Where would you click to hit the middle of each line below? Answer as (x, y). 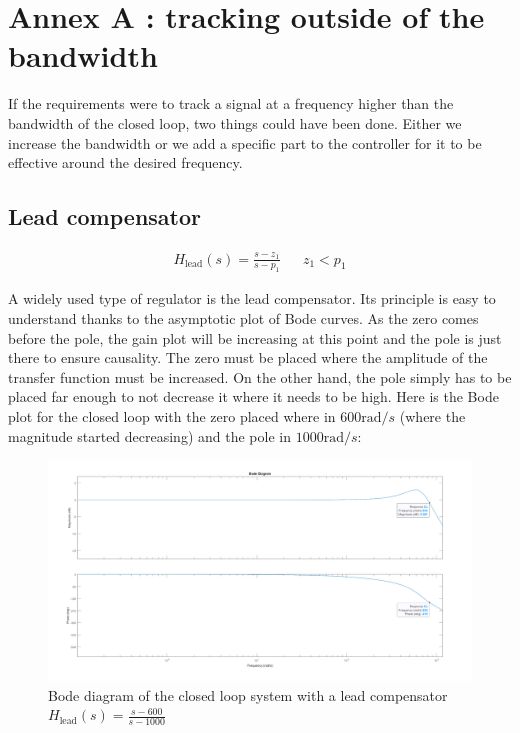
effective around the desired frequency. (125, 162)
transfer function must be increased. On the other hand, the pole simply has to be (260, 376)
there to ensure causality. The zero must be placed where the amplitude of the (248, 357)
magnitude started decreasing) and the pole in (149, 435)
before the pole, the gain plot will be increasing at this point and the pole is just (255, 337)
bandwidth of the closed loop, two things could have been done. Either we (235, 122)
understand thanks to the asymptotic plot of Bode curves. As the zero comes (243, 318)
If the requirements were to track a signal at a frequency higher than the (231, 103)
